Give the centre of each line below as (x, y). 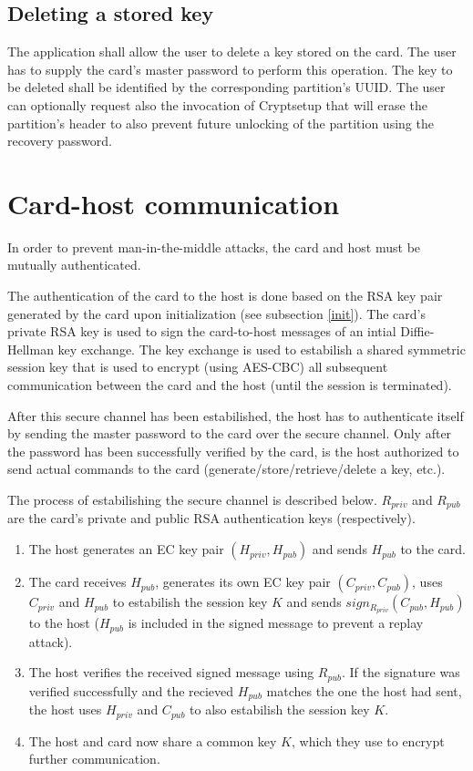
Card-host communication (174, 203)
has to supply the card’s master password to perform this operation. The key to (230, 69)
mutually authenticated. (74, 265)
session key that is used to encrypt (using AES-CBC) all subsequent (198, 367)
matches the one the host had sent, (364, 690)
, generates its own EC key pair (243, 582)
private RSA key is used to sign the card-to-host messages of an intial (202, 331)
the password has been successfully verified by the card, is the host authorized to (233, 451)
